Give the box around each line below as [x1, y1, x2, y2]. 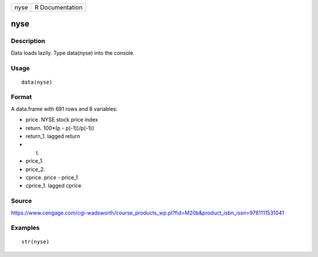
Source [11, 197, 32, 205]
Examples [11, 224, 40, 232]
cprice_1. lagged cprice [25, 182, 82, 189]
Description [11, 37, 45, 45]
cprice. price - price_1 [25, 174, 78, 181]
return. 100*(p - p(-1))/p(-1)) [25, 124, 94, 131]
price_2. [25, 166, 45, 173]
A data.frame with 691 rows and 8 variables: [11, 105, 118, 112]
